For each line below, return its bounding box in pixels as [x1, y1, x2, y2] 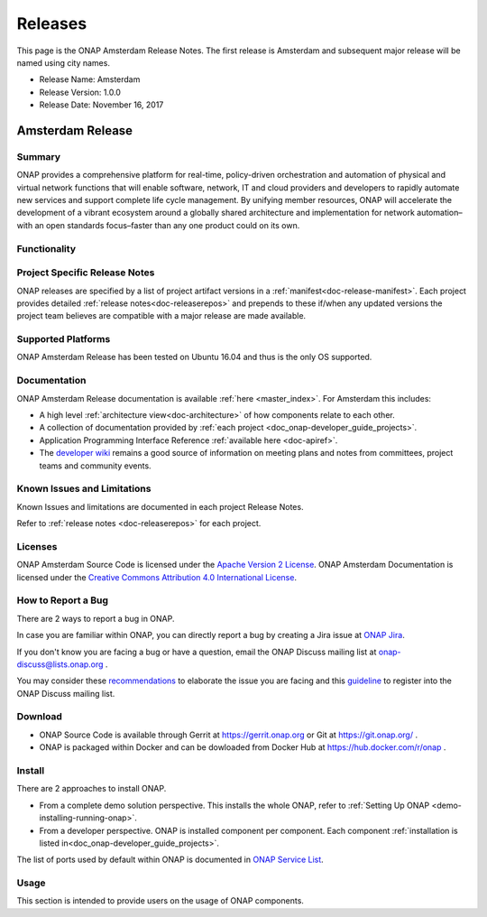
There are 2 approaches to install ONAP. [16, 783, 167, 794]
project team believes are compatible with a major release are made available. [16, 310, 307, 321]
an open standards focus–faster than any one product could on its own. [34, 219, 300, 230]
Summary [16, 150, 61, 162]
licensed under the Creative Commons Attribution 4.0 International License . [16, 571, 298, 582]
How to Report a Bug [16, 594, 108, 607]
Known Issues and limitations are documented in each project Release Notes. [16, 501, 304, 512]
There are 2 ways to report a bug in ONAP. [16, 613, 175, 624]
